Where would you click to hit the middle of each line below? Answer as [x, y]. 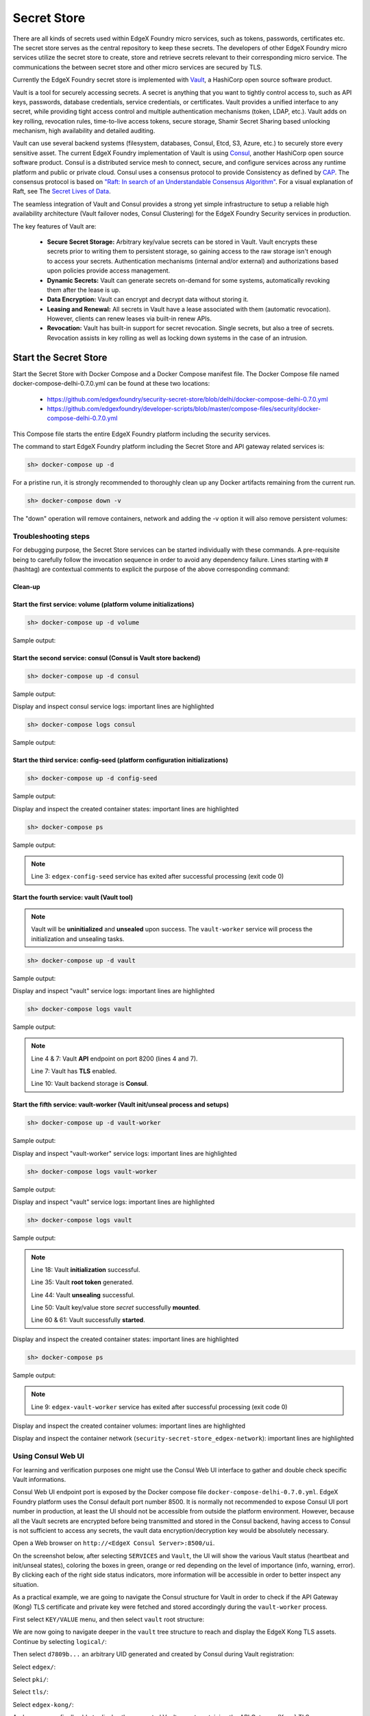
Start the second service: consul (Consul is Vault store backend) [107, 658]
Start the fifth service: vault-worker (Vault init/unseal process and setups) [121, 1104]
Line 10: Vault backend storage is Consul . [90, 1084]
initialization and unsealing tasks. [78, 939]
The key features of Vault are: [54, 226]
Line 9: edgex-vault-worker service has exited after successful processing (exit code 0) [159, 1406]
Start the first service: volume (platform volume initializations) [103, 604]
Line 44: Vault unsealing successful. [83, 1295]
